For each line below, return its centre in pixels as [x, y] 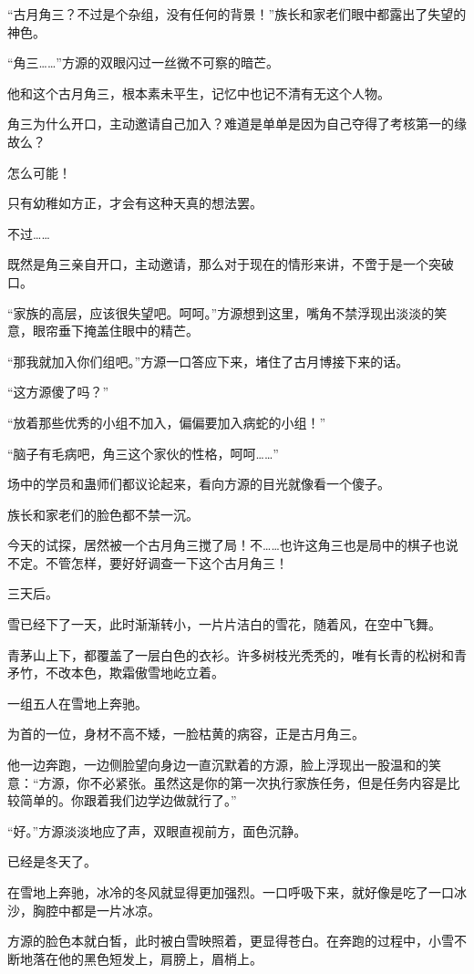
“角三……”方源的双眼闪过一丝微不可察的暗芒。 [143, 62]
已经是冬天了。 [52, 861]
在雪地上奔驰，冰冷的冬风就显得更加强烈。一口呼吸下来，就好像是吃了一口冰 [237, 892]
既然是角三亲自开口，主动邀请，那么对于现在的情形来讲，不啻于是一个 [218, 264]
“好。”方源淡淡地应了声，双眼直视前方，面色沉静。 [157, 830]
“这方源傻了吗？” [58, 392]
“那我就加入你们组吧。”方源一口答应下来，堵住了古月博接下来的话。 [208, 361]
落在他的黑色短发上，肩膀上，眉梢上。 [147, 958]
